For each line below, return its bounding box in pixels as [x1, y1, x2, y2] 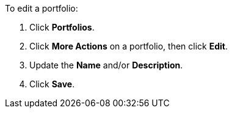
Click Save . [29, 79, 75, 89]
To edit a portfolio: [5, 3, 78, 13]
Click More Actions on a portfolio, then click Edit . [29, 41, 228, 51]
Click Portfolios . [29, 22, 95, 32]
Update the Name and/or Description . [29, 60, 183, 70]
